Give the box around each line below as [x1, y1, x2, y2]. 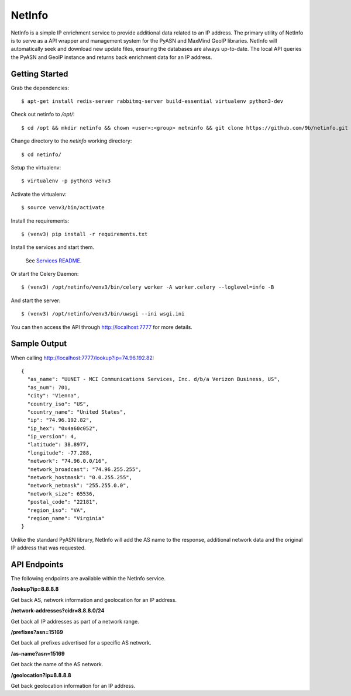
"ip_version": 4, [27, 433, 77, 440]
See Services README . [25, 257, 82, 264]
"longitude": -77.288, [27, 449, 92, 456]
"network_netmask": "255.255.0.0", [27, 482, 130, 489]
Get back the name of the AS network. [11, 661, 104, 668]
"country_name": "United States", [27, 408, 126, 415]
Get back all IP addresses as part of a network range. [11, 618, 140, 625]
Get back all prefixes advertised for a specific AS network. [11, 639, 152, 646]
